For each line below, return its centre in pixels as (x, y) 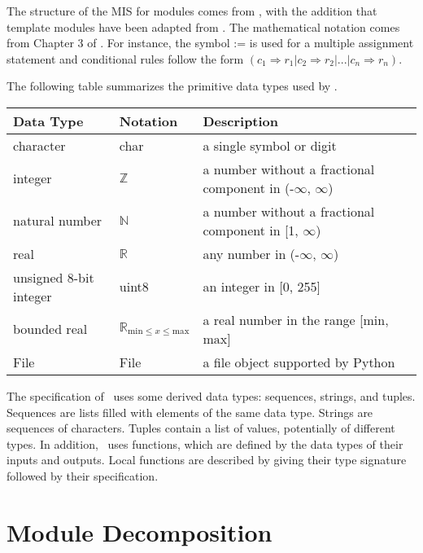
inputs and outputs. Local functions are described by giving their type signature (207, 460)
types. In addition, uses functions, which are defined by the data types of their (205, 443)
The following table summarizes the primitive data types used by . (172, 86)
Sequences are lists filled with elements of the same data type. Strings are (190, 412)
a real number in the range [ (283, 319)
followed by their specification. (83, 475)
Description (241, 121)
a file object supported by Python (299, 362)
